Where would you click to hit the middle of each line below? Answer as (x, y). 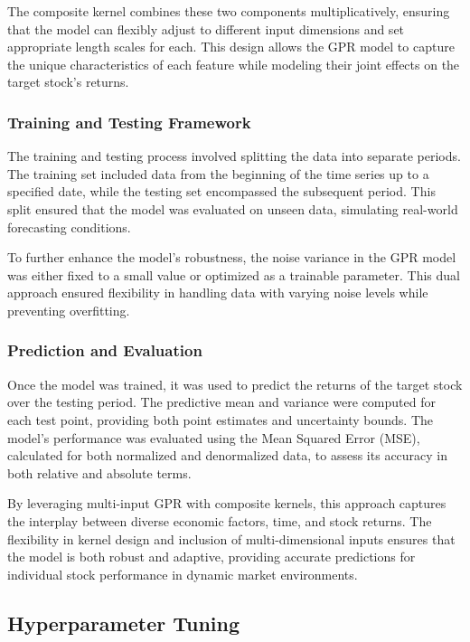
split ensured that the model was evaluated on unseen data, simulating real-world (233, 208)
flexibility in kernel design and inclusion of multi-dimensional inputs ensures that (231, 538)
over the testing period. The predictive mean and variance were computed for (221, 402)
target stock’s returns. (68, 82)
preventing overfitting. (69, 310)
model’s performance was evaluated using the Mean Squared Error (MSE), (214, 437)
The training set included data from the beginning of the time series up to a (218, 173)
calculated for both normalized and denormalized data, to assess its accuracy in (228, 455)
